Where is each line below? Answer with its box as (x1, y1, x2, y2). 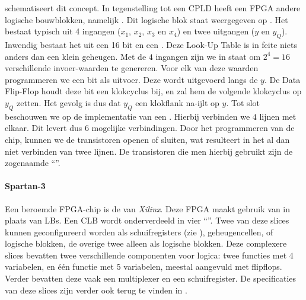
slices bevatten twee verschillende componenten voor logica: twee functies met (5, 248, 287, 261)
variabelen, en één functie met (5, 260, 114, 273)
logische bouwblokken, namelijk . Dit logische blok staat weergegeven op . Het (5, 13, 288, 25)
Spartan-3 (5, 180, 46, 192)
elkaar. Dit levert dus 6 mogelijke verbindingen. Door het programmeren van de (5, 122, 295, 134)
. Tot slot (226, 96, 260, 108)
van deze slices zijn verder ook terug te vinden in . (5, 283, 187, 296)
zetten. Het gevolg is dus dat (17, 96, 121, 108)
